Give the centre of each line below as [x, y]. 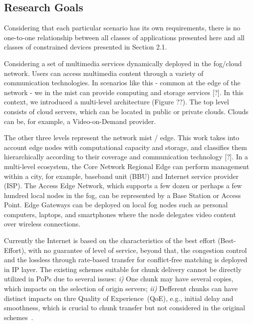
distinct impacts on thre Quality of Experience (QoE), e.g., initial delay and [119, 298]
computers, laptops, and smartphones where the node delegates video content [120, 214]
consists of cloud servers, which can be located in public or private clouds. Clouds [126, 111]
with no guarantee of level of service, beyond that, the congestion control [138, 250]
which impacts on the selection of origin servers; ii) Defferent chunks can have [121, 288]
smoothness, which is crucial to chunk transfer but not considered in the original [125, 308]
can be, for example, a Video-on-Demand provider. [80, 121]
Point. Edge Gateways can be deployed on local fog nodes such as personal [116, 205]
